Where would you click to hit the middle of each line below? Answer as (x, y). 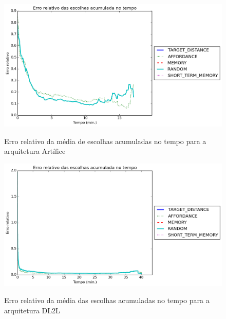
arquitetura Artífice (35, 151)
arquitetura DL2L (32, 311)
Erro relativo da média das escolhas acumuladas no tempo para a (107, 300)
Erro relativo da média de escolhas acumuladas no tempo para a (105, 141)
